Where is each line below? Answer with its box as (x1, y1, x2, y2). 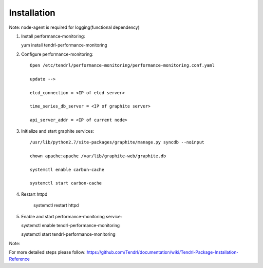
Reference (9, 256, 30, 262)
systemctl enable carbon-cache (30, 166, 105, 172)
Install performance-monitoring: (21, 33, 85, 39)
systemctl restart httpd (33, 203, 79, 208)
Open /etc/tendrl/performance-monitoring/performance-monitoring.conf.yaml (30, 62, 215, 68)
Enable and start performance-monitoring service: (21, 213, 122, 219)
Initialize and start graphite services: (21, 128, 94, 134)
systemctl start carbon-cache (30, 181, 102, 186)
